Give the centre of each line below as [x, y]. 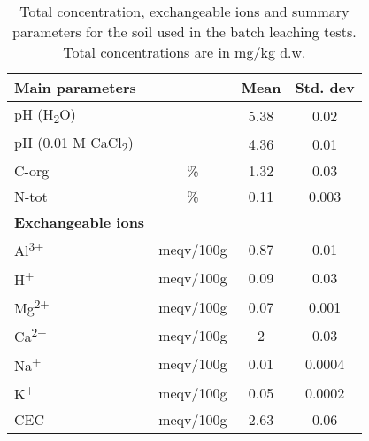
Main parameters [75, 87]
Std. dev [325, 87]
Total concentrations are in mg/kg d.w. [184, 52]
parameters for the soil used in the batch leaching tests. [184, 31]
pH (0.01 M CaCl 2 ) [74, 144]
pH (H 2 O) [45, 116]
